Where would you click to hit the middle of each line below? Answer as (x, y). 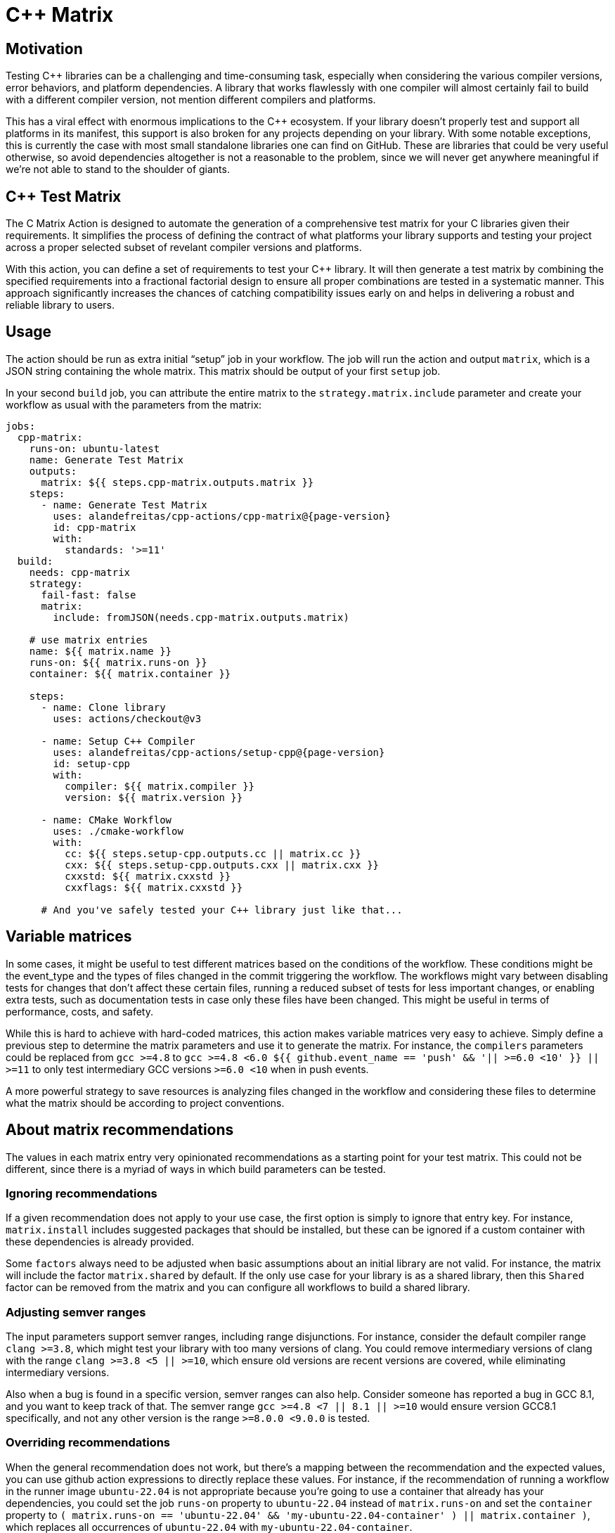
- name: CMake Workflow (106, 820)
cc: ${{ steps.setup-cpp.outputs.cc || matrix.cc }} (213, 853)
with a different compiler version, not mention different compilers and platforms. (191, 100)
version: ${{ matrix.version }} (154, 797)
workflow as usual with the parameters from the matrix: (134, 404)
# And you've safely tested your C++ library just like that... (222, 910)
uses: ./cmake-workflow (118, 831)
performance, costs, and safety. (79, 1011)
